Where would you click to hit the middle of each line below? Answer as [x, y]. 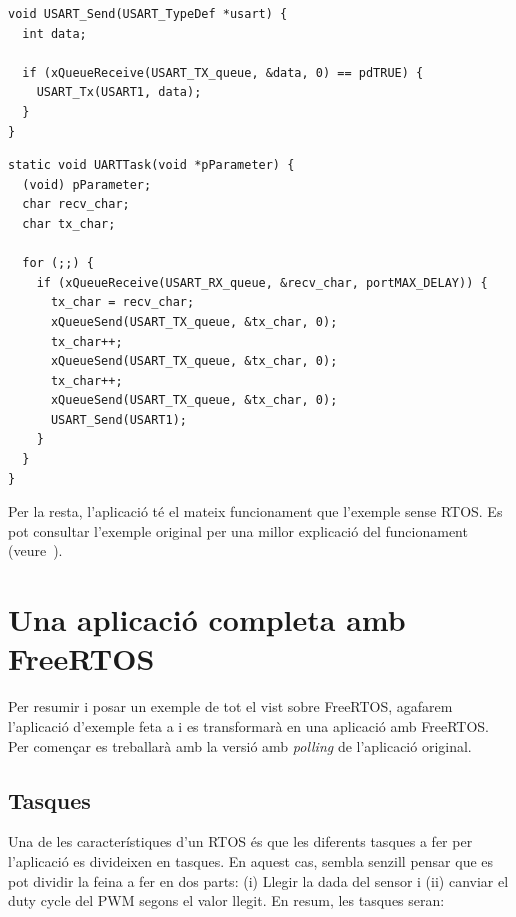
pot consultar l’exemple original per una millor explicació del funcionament [238, 530]
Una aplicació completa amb [207, 619]
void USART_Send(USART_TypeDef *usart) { [148, 14]
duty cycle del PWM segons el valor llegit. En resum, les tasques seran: [226, 900]
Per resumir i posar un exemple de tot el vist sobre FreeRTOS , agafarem [230, 706]
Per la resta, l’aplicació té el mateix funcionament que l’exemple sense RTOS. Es [255, 511]
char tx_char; [69, 223]
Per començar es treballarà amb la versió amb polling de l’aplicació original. [240, 745]
